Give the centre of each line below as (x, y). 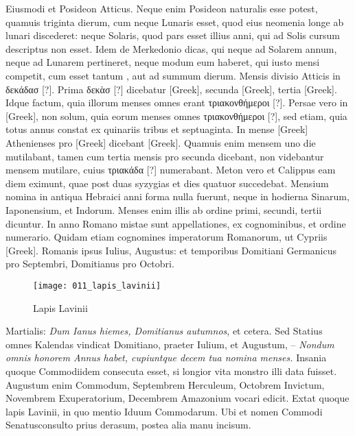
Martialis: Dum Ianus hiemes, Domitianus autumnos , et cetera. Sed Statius (164, 331)
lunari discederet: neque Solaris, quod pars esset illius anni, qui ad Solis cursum (173, 35)
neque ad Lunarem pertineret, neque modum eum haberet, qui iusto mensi (163, 62)
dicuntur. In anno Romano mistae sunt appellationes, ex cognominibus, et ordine (176, 223)
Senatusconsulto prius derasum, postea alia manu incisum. (128, 425)
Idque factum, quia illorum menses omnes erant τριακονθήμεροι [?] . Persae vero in (177, 102)
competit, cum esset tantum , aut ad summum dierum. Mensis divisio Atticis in (173, 75)
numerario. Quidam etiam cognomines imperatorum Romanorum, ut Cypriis (167, 237)
